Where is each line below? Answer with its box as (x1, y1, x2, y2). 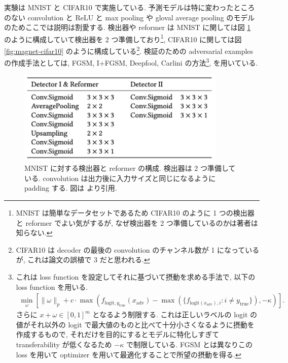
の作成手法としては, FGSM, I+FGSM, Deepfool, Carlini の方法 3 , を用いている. (4, 56, 258, 68)
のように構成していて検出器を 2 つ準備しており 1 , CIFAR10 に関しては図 (4, 32, 242, 44)
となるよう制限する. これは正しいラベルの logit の (92, 309, 258, 320)
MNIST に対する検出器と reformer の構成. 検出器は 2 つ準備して (24, 163, 236, 173)
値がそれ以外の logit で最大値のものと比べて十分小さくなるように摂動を (16, 319, 255, 329)
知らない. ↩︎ (16, 227, 53, 238)
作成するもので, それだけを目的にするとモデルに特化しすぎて (16, 329, 220, 340)
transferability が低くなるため (16, 339, 112, 350)
